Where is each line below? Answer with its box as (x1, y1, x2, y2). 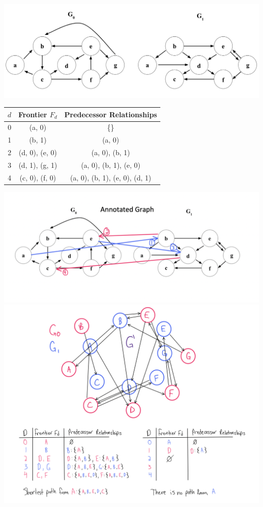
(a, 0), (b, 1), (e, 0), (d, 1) (70, 172, 151, 182)
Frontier (18, 109, 47, 119)
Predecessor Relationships (64, 109, 157, 119)
